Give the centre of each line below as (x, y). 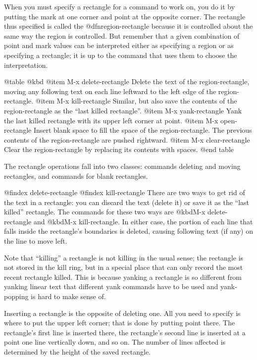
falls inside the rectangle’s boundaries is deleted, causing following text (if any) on (129, 231)
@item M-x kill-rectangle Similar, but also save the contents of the (136, 101)
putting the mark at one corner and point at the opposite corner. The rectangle (125, 16)
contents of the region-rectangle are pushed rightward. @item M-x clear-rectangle (127, 139)
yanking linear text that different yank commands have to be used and (111, 286)
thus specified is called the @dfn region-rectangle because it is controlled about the (128, 26)
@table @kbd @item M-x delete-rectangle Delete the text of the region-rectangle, (127, 81)
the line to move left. (36, 241)
